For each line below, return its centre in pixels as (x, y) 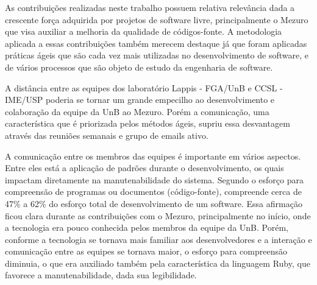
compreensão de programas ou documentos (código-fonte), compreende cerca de (153, 192)
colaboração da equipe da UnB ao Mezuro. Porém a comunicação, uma (137, 111)
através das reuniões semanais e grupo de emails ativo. (107, 135)
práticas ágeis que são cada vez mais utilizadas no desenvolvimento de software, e (157, 55)
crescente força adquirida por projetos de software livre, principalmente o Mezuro (157, 19)
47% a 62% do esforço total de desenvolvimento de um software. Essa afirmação (154, 203)
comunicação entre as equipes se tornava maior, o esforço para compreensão (146, 251)
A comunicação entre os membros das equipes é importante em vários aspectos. (153, 156)
